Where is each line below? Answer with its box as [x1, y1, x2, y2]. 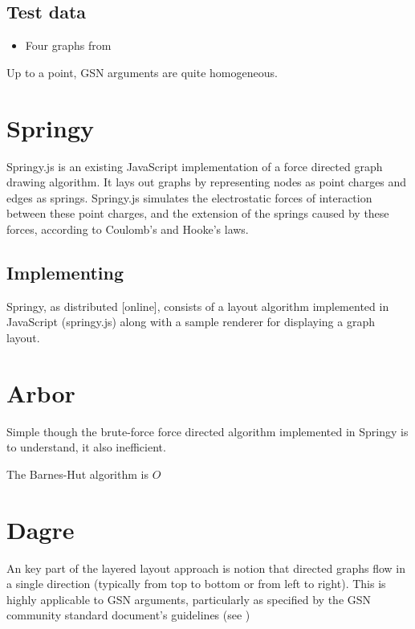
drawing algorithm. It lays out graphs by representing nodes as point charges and [6, 174, 407, 190]
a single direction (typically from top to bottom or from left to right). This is [6, 575, 386, 592]
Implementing [6, 259, 124, 284]
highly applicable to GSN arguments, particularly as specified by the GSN [6, 590, 372, 607]
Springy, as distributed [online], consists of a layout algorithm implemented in [6, 297, 389, 314]
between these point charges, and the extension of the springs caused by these [6, 205, 389, 222]
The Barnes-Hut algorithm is [6, 465, 149, 482]
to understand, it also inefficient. [6, 439, 166, 455]
